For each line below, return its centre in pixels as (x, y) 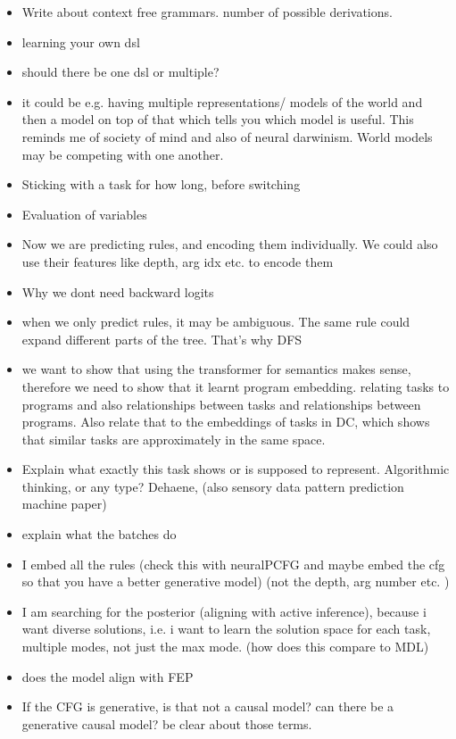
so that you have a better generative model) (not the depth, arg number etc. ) (236, 581)
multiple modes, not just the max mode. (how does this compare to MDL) (225, 647)
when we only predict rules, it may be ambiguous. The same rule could (216, 322)
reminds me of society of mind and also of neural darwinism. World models (227, 136)
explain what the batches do (99, 534)
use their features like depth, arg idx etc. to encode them (178, 261)
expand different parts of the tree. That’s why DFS (162, 339)
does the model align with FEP (108, 676)
